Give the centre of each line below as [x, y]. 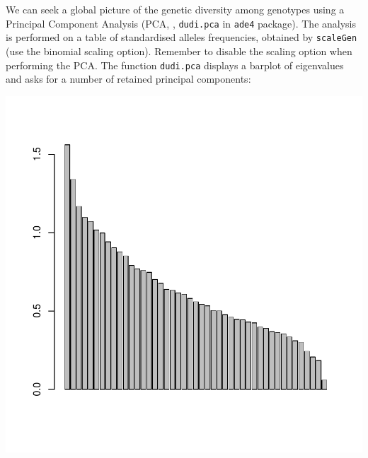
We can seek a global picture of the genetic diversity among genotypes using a [175, 9]
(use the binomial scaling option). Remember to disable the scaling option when [179, 51]
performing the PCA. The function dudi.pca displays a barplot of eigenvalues [175, 65]
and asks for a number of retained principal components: [128, 79]
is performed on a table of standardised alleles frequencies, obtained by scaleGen [182, 37]
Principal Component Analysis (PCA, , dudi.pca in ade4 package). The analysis [181, 23]
